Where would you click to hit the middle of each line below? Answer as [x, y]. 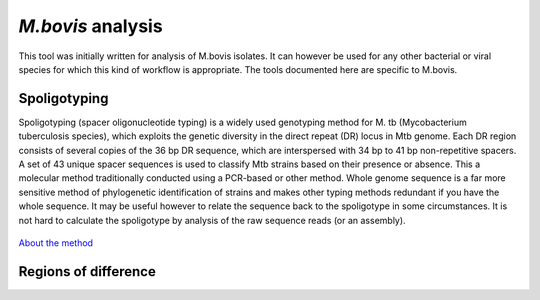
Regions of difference [87, 271]
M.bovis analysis [91, 26]
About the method [56, 242]
